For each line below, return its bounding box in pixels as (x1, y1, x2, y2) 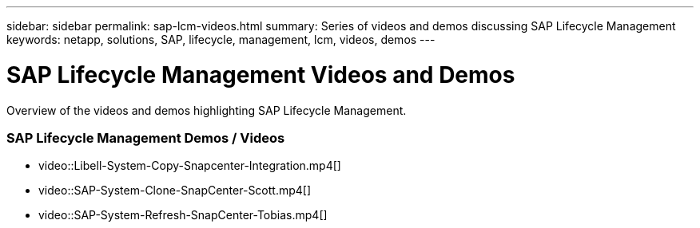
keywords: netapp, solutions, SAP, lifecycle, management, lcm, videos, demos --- (6, 33, 436, 46)
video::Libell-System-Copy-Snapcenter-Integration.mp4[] (38, 159, 341, 173)
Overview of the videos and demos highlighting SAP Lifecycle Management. (6, 103, 407, 117)
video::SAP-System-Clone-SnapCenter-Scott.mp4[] (38, 183, 312, 198)
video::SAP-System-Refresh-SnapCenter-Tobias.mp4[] (38, 208, 328, 222)
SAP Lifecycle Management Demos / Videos (6, 129, 285, 146)
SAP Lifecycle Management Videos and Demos (6, 61, 515, 88)
